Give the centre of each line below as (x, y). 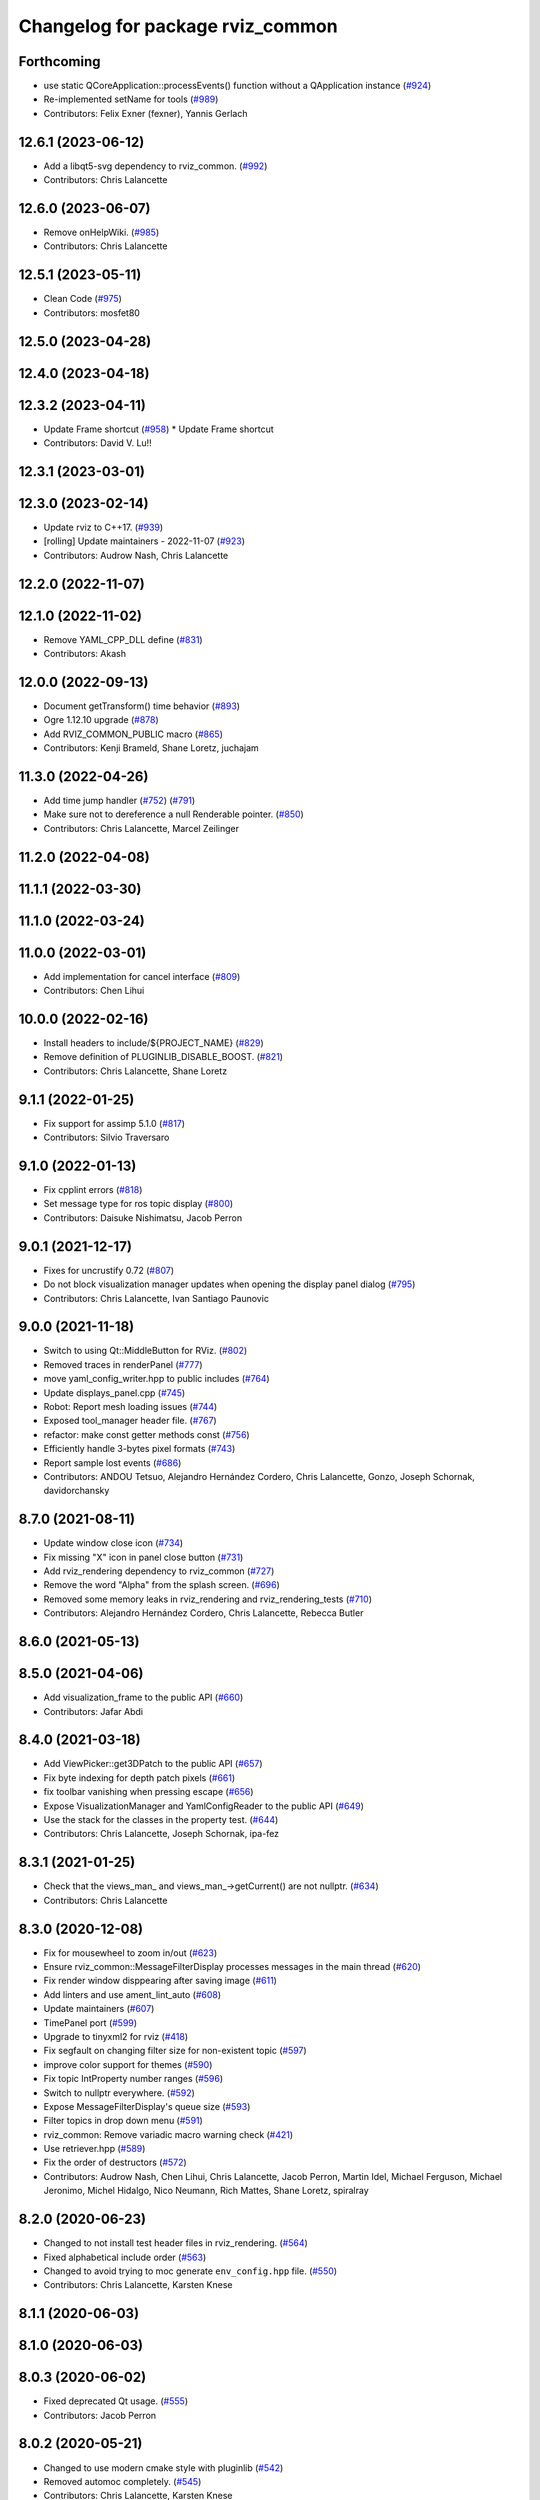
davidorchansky (76, 1491)
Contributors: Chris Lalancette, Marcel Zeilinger (141, 828)
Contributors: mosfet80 (91, 312)
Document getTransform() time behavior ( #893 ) (141, 706)
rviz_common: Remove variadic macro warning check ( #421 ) (168, 2134)
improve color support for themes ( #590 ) (128, 2064)
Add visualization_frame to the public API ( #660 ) (143, 1697)
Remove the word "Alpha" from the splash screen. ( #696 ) (161, 1585)
